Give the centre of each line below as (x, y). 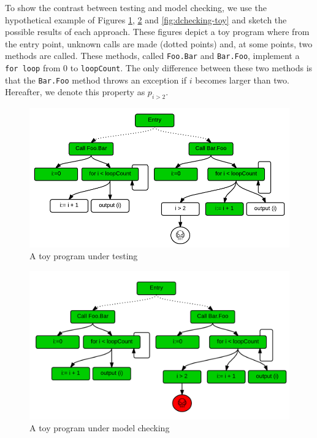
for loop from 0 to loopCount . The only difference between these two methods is (159, 68)
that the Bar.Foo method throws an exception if (96, 80)
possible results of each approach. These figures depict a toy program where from (157, 32)
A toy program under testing (84, 256)
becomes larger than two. (242, 80)
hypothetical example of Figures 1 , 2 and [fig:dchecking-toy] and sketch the (146, 19)
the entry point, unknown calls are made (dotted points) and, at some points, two (159, 43)
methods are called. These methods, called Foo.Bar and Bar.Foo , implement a (152, 56)
